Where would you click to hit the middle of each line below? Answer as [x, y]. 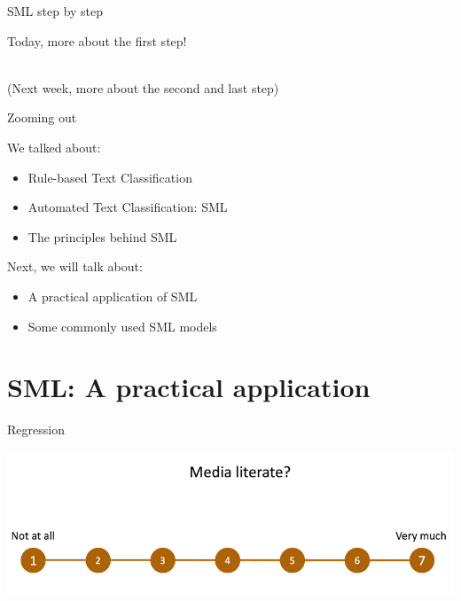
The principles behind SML [102, 236]
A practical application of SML [113, 296]
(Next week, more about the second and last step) [143, 87]
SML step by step [55, 11]
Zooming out [42, 117]
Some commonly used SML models [122, 326]
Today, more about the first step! [97, 40]
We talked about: [54, 147]
